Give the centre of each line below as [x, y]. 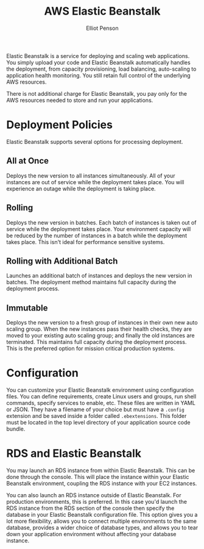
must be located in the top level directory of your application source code [98, 423]
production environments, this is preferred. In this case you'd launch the [97, 502]
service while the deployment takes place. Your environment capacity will [99, 229]
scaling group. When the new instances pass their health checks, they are [99, 329]
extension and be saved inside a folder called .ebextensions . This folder [97, 416]
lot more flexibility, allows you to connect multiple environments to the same [101, 521]
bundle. [16, 429]
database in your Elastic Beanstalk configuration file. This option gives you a [102, 515]
